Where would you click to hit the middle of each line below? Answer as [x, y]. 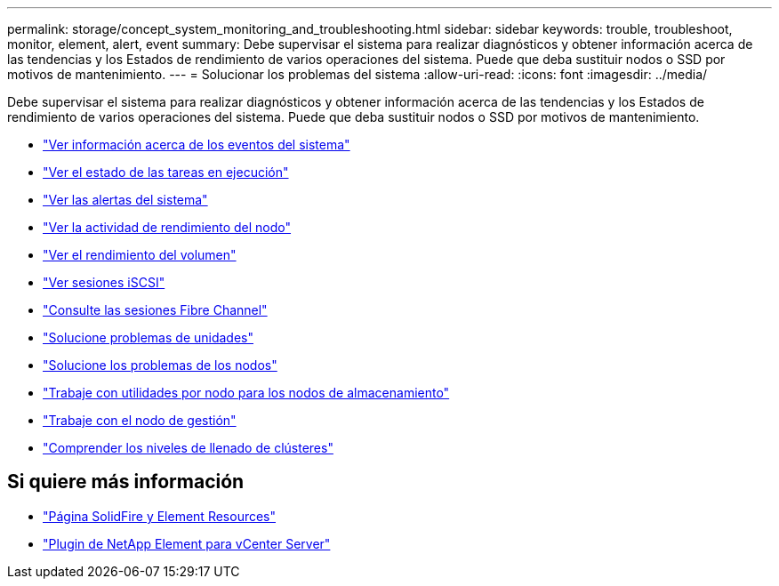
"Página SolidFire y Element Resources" [160, 516]
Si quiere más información [126, 482]
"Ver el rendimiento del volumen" [140, 255]
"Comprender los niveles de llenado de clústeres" [188, 448]
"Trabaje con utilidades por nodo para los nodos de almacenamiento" [246, 393]
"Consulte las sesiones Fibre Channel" [155, 310]
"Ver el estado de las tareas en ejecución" [166, 172]
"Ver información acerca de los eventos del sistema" [197, 144]
